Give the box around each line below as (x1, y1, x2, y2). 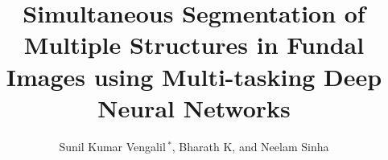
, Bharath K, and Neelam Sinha (171, 137, 329, 154)
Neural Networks (97, 91, 291, 124)
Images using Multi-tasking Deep (6, 59, 382, 92)
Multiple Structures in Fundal (23, 28, 365, 61)
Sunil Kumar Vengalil (59, 137, 166, 154)
